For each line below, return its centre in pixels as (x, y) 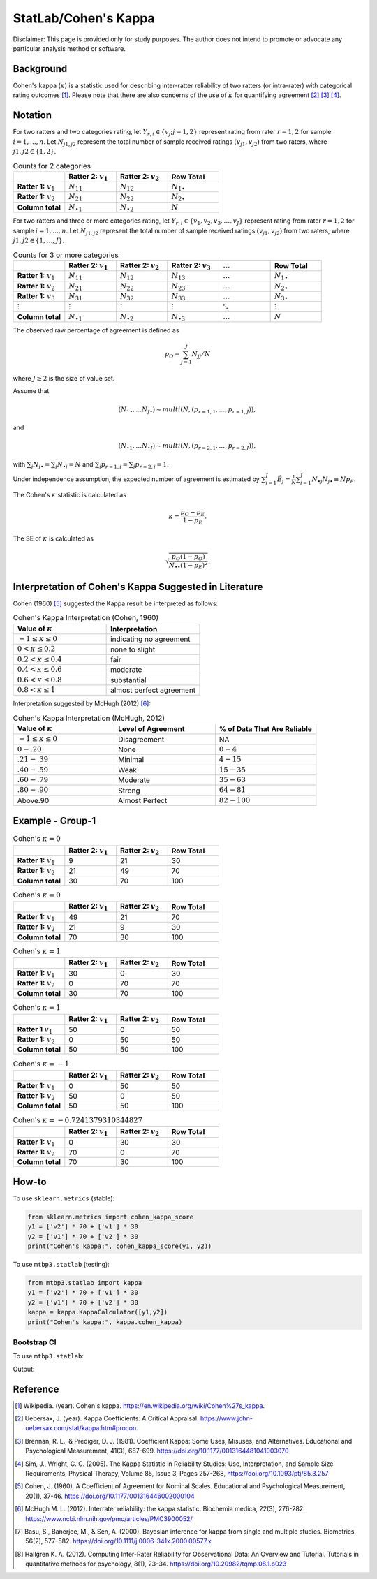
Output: (24, 1369)
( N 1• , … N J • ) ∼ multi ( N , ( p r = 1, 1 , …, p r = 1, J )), (187, 410)
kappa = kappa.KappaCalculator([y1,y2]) (97, 1312)
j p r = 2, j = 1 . (151, 465)
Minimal (131, 760)
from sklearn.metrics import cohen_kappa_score (110, 1217)
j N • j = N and (74, 465)
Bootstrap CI (35, 1342)
